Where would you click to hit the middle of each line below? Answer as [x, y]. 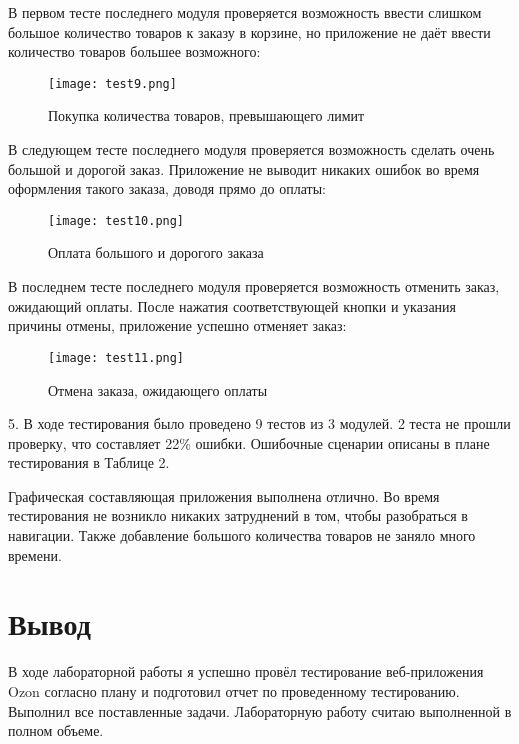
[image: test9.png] [112, 83]
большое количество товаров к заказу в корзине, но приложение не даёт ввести [249, 31]
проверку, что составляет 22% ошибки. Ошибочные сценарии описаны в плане [249, 442]
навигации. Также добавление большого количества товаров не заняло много [242, 535]
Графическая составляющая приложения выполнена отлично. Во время [224, 495]
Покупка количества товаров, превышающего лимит [206, 115]
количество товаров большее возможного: [134, 51]
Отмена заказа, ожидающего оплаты [158, 389]
